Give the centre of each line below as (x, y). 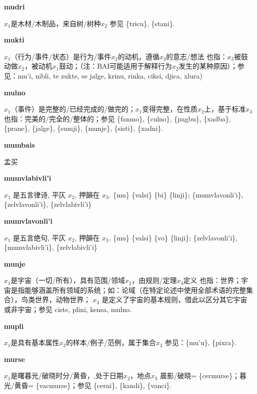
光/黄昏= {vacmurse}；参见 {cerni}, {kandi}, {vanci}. (88, 385)
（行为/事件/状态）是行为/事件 (61, 56)
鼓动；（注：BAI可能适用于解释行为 (115, 66)
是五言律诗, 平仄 (39, 194)
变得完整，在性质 (170, 109)
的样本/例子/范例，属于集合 (111, 342)
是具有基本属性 (35, 342)
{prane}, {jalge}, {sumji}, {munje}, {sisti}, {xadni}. (84, 128)
